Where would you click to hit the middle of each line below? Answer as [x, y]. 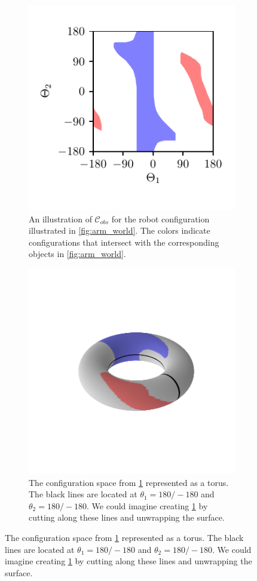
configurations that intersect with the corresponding [124, 242]
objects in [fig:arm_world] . [77, 254]
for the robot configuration [160, 218]
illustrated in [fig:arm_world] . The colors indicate [120, 230]
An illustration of [60, 218]
